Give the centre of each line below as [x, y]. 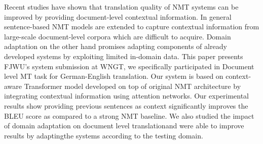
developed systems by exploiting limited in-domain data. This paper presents [124, 56]
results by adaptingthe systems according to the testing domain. [104, 135]
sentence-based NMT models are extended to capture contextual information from [132, 27]
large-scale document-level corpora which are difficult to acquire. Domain [118, 36]
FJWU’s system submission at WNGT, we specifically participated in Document [129, 66]
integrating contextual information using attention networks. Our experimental [127, 96]
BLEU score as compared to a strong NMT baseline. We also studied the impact [129, 115]
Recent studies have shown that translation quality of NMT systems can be [121, 7]
